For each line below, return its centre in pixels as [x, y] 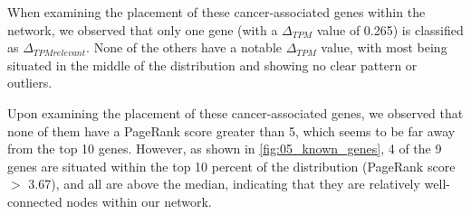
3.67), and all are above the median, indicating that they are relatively [224, 184]
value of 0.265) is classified [390, 29]
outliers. [30, 83]
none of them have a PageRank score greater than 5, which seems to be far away [231, 130]
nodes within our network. [139, 201]
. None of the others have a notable [184, 47]
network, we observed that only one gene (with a [143, 29]
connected [35, 201]
